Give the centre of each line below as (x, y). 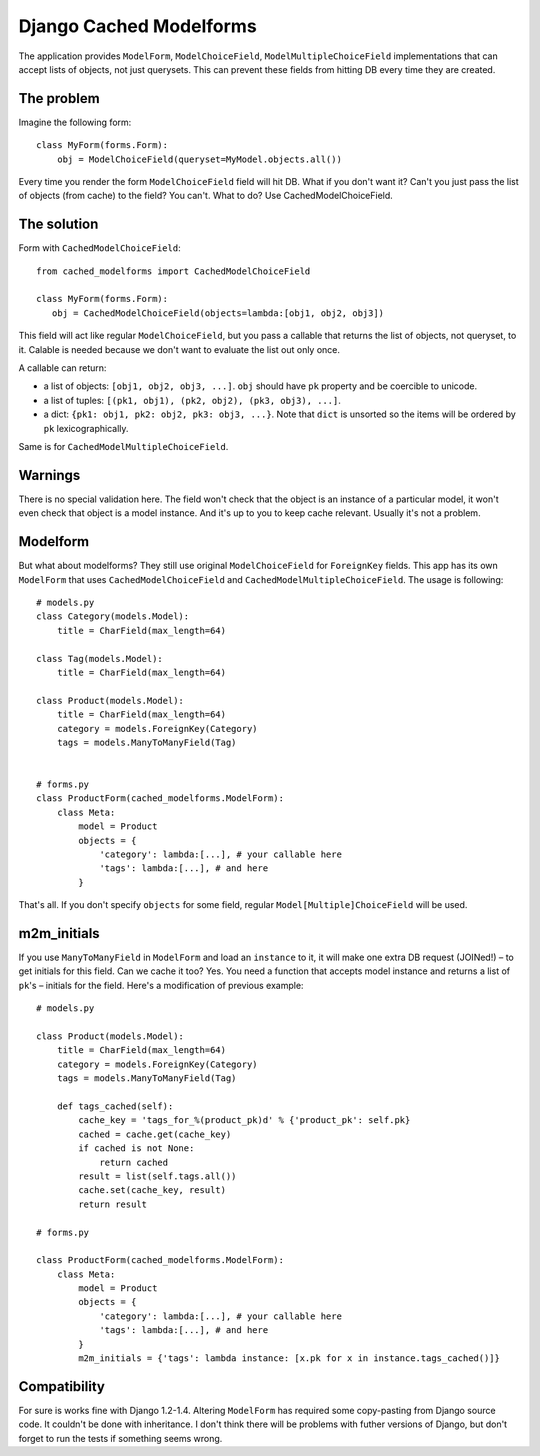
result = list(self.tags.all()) (157, 1176)
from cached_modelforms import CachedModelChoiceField (173, 271)
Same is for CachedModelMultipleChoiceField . (123, 446)
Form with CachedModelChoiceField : (99, 248)
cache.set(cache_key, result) (152, 1190)
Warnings (49, 475)
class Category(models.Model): (113, 616)
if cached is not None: (136, 1148)
